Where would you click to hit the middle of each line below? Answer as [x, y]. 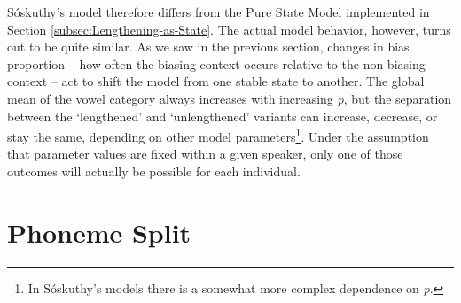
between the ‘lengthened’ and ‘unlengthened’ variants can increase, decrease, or [223, 116]
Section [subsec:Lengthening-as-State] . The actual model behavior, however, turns [229, 29]
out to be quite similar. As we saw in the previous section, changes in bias [208, 47]
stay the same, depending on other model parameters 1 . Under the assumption [218, 135]
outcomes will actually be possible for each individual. [154, 171]
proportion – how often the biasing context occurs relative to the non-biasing [216, 63]
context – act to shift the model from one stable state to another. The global [216, 81]
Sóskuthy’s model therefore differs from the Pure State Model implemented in [219, 12]
